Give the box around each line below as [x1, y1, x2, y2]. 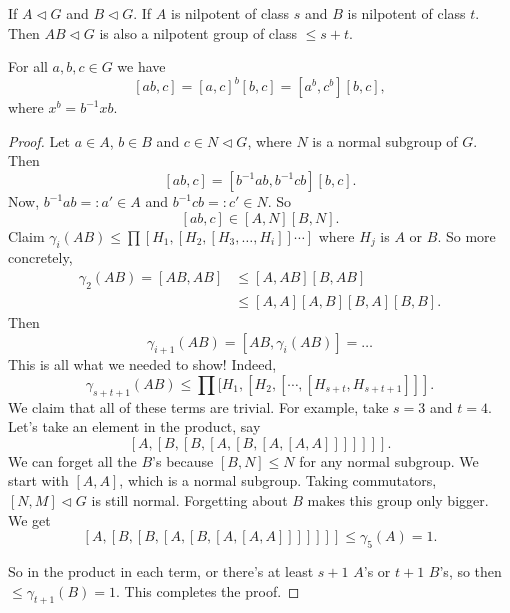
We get [8, 509, 51, 530]
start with [8, 470, 69, 491]
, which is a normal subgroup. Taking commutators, [119, 470, 437, 491]
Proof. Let [8, 130, 70, 151]
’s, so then [439, 561, 502, 582]
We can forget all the [8, 450, 137, 471]
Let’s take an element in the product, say [8, 416, 261, 437]
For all [8, 56, 48, 77]
